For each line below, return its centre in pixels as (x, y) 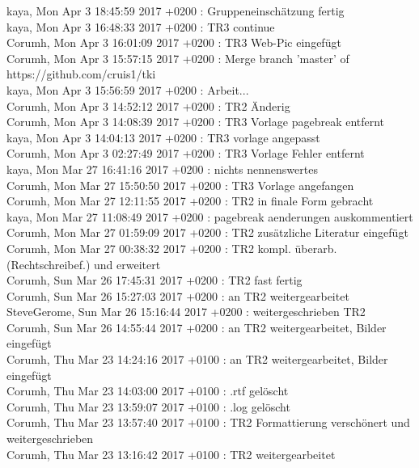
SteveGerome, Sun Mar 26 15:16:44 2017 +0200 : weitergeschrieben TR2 (186, 312)
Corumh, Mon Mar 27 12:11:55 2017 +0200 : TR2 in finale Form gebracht (190, 201)
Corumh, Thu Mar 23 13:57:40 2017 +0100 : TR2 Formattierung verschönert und (208, 422)
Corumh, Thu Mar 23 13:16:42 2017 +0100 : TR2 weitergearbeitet (171, 454)
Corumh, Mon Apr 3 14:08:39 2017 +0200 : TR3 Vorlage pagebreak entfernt (196, 122)
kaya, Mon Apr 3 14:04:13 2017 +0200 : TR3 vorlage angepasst (163, 137)
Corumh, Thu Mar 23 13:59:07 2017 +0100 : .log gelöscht (148, 406)
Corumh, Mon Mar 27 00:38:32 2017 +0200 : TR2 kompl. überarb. (172, 248)
